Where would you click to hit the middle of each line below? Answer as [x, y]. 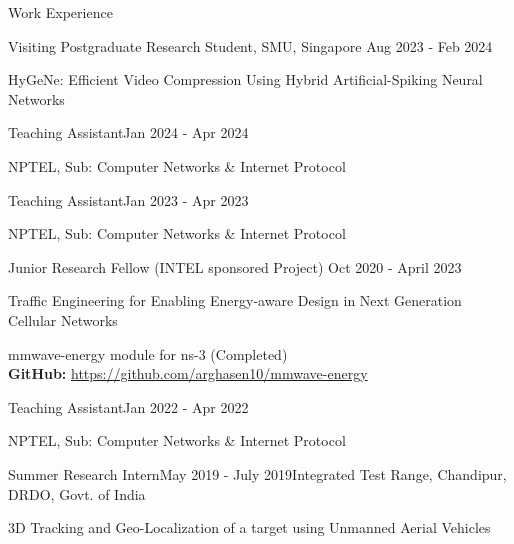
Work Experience [60, 12]
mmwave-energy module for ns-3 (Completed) [148, 353]
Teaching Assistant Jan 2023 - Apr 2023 [128, 199]
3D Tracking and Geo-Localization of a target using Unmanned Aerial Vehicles [249, 527]
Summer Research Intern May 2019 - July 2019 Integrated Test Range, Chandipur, [257, 473]
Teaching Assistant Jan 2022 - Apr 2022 [128, 406]
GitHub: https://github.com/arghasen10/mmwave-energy [188, 373]
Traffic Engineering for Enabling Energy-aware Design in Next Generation [235, 300]
